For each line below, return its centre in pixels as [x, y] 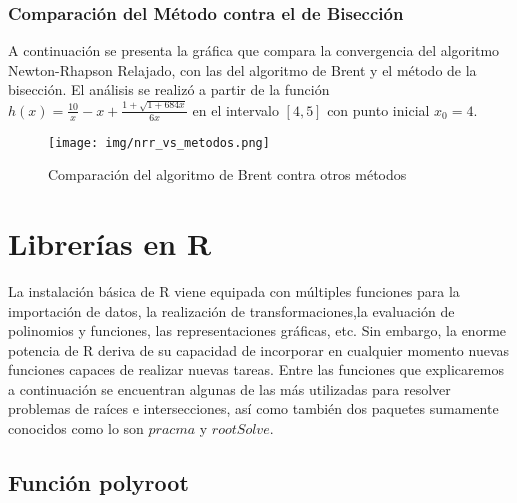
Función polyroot [98, 482]
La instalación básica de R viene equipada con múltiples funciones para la [234, 290]
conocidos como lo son [76, 428]
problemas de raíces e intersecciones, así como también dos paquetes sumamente [253, 408]
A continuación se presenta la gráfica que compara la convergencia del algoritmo [254, 50]
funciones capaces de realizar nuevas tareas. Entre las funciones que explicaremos [256, 369]
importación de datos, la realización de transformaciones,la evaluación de [231, 310]
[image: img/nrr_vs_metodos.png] [159, 142]
